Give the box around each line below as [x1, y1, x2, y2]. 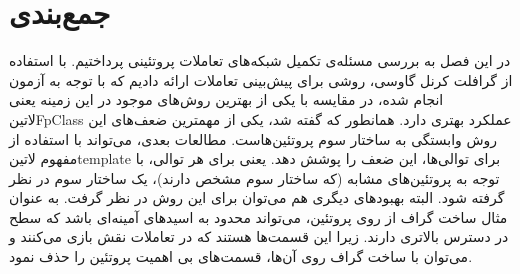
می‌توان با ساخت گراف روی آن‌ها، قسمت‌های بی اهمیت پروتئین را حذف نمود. [9, 246, 473, 267]
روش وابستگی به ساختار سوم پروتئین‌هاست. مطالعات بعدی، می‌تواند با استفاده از [9, 128, 498, 149]
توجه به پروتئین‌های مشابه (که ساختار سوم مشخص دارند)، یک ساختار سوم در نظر [9, 167, 500, 188]
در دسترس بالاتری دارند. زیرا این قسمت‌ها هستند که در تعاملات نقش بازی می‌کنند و [9, 226, 509, 247]
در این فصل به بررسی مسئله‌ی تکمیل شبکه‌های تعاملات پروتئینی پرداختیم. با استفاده [9, 50, 511, 71]
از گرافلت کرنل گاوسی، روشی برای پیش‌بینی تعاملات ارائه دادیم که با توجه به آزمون [9, 69, 513, 90]
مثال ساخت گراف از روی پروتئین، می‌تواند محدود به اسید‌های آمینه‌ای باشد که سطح [9, 206, 508, 227]
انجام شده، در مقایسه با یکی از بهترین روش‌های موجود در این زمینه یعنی [9, 89, 444, 110]
